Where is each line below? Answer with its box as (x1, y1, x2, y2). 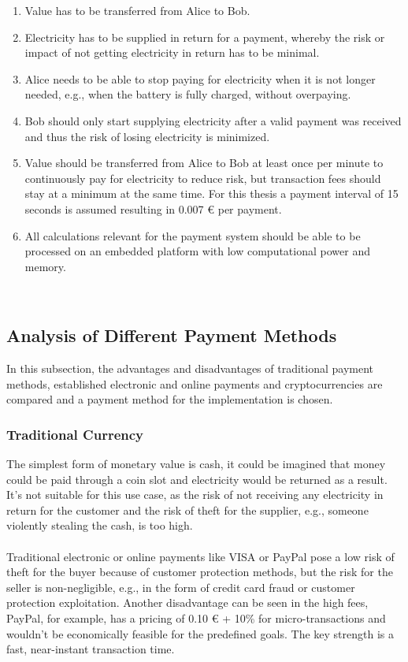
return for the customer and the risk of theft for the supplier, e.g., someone (6, 501, 369, 518)
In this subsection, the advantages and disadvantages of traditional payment (6, 360, 374, 377)
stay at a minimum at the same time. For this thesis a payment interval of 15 (24, 185, 399, 202)
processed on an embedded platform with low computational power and (24, 243, 370, 259)
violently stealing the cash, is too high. (6, 517, 193, 534)
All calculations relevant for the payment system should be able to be (24, 227, 361, 244)
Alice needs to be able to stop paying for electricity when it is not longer (24, 70, 376, 87)
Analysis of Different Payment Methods (6, 323, 337, 348)
